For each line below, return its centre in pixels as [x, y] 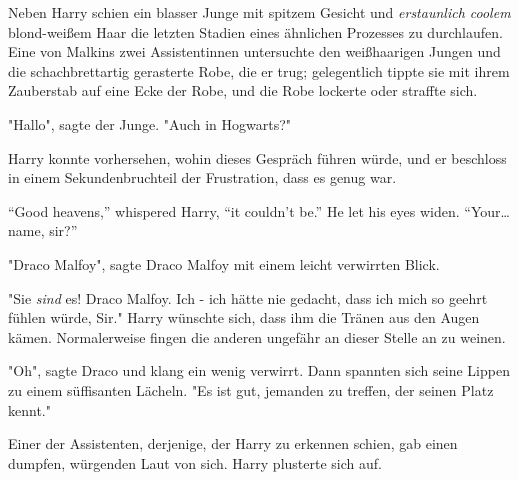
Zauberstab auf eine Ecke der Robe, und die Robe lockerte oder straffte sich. [243, 90]
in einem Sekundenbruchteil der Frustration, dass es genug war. [202, 177]
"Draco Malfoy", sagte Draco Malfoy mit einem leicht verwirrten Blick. [224, 263]
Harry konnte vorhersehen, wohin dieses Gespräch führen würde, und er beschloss [257, 157]
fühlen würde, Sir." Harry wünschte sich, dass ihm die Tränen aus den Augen [244, 317]
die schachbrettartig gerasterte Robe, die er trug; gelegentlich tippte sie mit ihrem [259, 70]
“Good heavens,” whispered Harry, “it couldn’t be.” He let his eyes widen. [234, 210]
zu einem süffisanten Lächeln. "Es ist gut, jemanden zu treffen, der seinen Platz [251, 389]
